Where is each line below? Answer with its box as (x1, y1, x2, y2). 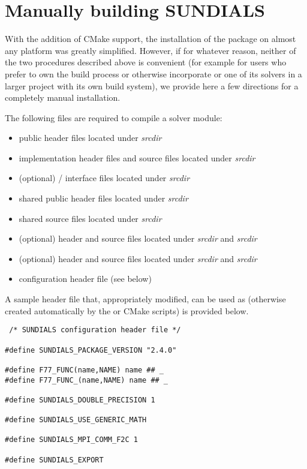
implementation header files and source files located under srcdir (19, 151, 255, 164)
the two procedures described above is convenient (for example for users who (5, 56, 287, 68)
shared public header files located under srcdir (19, 192, 188, 205)
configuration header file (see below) (19, 272, 152, 285)
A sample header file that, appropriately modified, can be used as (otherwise (5, 293, 286, 305)
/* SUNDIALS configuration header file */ (9, 326, 181, 335)
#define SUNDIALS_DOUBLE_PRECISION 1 (5, 395, 155, 404)
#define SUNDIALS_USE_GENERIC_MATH (5, 416, 147, 425)
